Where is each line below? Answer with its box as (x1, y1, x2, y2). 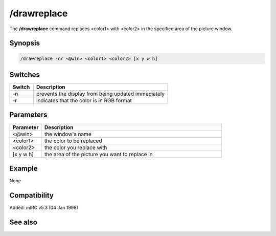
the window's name (44, 131, 91, 138)
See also (9, 218, 38, 226)
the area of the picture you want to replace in (44, 151, 153, 158)
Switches (9, 70, 40, 79)
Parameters (9, 111, 48, 119)
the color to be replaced (44, 137, 102, 144)
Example (9, 164, 38, 173)
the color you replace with (44, 144, 107, 151)
